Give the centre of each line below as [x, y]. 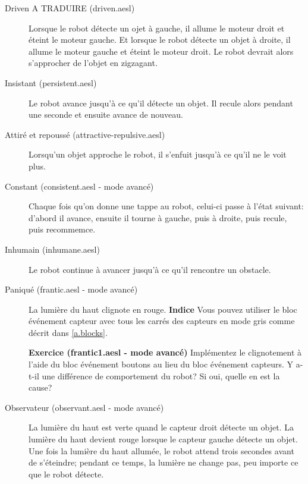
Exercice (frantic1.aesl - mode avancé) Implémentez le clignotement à [165, 352]
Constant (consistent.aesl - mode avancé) [79, 186]
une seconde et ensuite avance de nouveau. [106, 114]
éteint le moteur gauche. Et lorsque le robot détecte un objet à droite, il [160, 40]
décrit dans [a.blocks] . [68, 332]
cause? [40, 387]
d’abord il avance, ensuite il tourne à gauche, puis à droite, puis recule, [158, 217]
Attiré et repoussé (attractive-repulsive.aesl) [85, 134]
